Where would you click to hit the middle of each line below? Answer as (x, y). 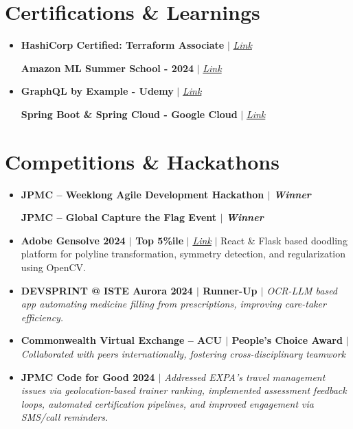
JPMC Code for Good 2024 (88, 376)
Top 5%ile (160, 240)
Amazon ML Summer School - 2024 (107, 68)
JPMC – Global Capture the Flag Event (119, 217)
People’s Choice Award (287, 340)
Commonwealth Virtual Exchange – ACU (121, 340)
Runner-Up (230, 290)
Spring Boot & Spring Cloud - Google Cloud (129, 114)
